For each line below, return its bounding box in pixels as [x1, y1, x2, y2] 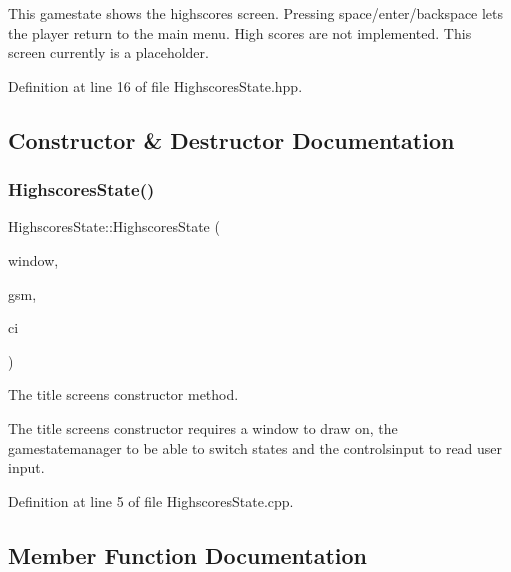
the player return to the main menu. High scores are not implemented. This [8, 22, 472, 43]
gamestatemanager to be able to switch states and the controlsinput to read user [8, 437, 503, 458]
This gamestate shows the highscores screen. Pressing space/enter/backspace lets [8, 3, 504, 23]
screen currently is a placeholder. [8, 42, 209, 63]
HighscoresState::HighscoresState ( [8, 216, 220, 237]
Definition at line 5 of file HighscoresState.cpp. [8, 490, 294, 511]
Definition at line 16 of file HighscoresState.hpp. [8, 75, 303, 96]
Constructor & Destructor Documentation [8, 124, 455, 155]
